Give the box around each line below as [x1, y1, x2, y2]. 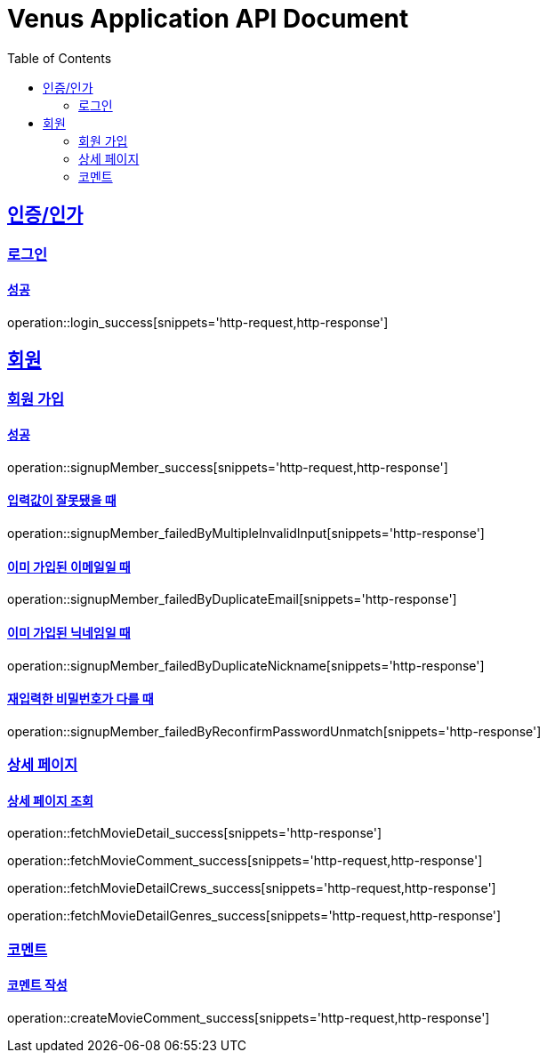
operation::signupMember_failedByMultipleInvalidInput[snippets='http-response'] [7, 526, 485, 542]
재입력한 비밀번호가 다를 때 [7, 691, 154, 707]
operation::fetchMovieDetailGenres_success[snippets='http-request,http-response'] [7, 908, 502, 924]
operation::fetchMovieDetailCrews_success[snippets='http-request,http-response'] [7, 880, 496, 896]
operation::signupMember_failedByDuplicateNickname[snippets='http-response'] [7, 657, 485, 673]
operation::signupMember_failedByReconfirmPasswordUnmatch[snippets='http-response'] [7, 723, 542, 739]
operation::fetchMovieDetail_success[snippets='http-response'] [7, 825, 382, 841]
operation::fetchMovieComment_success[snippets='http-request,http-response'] [7, 853, 483, 869]
